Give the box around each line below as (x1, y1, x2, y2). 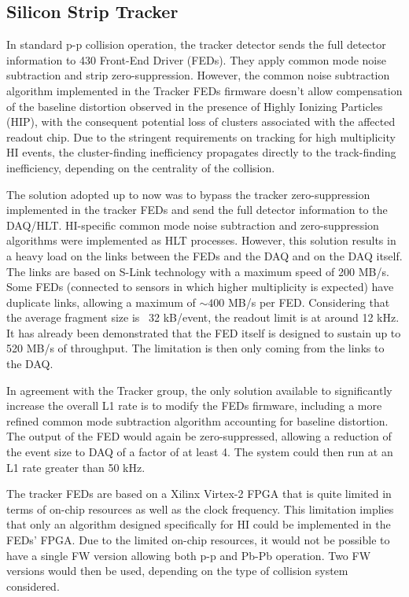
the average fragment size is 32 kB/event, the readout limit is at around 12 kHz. (6, 309, 400, 326)
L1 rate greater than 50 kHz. (6, 459, 146, 475)
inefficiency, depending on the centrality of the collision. (6, 159, 275, 175)
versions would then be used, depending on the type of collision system (6, 562, 348, 579)
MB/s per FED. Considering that (227, 293, 390, 310)
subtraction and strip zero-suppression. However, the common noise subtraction (6, 67, 390, 83)
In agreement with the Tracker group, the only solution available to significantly (6, 381, 392, 398)
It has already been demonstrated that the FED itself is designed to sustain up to (6, 324, 401, 341)
